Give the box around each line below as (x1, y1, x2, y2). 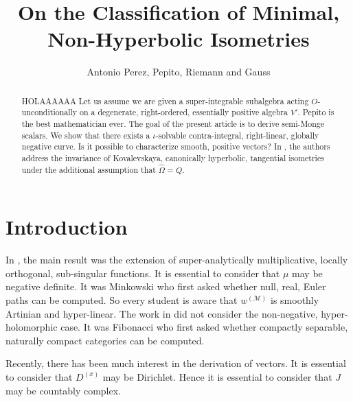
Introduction (5, 213, 128, 241)
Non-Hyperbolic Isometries (47, 25, 310, 53)
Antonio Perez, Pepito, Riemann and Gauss (87, 64, 271, 79)
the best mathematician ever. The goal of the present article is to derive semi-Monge (21, 118, 325, 130)
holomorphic (5, 320, 58, 334)
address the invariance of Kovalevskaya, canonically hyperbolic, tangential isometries (21, 152, 324, 163)
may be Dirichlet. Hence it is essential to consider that (102, 369, 332, 383)
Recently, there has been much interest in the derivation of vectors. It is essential (5, 356, 346, 370)
